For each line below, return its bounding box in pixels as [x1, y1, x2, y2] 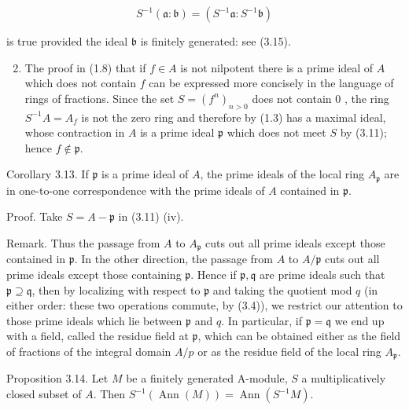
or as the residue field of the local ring [197, 343, 381, 360]
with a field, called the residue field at [6, 328, 189, 344]
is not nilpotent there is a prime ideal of [180, 59, 374, 75]
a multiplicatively [301, 370, 386, 386]
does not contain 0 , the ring [252, 90, 389, 106]
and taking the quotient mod [212, 281, 352, 298]
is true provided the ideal [6, 33, 128, 49]
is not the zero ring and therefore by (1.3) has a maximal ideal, [81, 108, 386, 125]
